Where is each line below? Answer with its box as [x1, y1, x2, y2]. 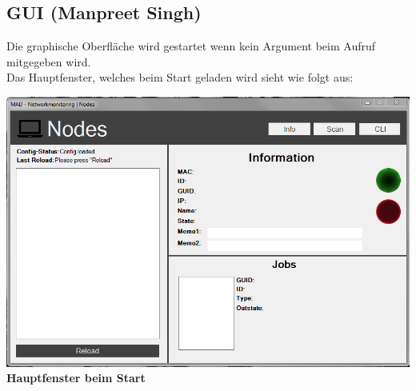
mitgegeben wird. [6, 53, 91, 70]
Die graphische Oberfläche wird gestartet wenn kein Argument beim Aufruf [6, 38, 376, 54]
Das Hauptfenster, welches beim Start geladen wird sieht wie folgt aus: [6, 69, 354, 86]
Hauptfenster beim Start [6, 369, 146, 386]
